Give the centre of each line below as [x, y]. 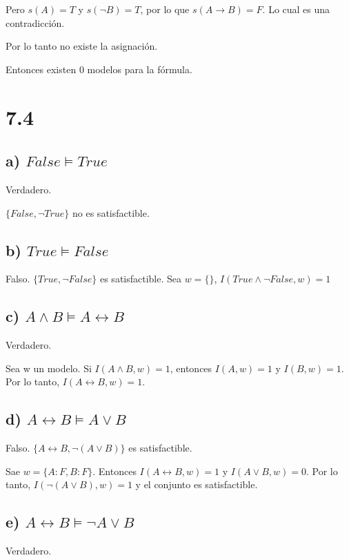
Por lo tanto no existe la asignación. [82, 46]
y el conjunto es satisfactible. [197, 484]
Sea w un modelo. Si [49, 368]
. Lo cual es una [296, 9]
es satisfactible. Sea [141, 279]
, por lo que [165, 9]
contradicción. [35, 22]
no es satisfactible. [111, 212]
